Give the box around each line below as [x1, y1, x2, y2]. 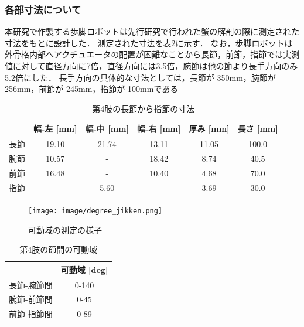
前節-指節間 [9, 308, 53, 320]
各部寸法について [5, 2, 81, 16]
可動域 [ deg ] [60, 263, 108, 275]
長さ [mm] [237, 122, 278, 135]
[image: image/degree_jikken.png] [28, 206, 163, 215]
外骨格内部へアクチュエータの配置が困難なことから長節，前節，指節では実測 [5, 48, 300, 60]
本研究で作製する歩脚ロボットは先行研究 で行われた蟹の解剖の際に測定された [5, 25, 300, 38]
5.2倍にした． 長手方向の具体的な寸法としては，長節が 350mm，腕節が [5, 71, 276, 83]
